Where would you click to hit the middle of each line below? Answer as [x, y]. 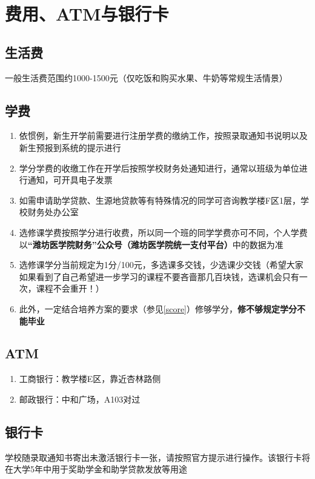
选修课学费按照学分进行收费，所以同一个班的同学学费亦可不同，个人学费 [163, 232]
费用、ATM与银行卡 [87, 14]
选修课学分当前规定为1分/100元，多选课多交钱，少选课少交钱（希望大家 [161, 265]
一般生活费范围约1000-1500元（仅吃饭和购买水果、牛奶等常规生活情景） [146, 77]
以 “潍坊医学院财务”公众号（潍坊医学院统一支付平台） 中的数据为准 [151, 244]
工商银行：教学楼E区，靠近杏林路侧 [90, 379]
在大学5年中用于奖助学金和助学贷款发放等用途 [96, 469]
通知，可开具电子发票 [70, 180]
